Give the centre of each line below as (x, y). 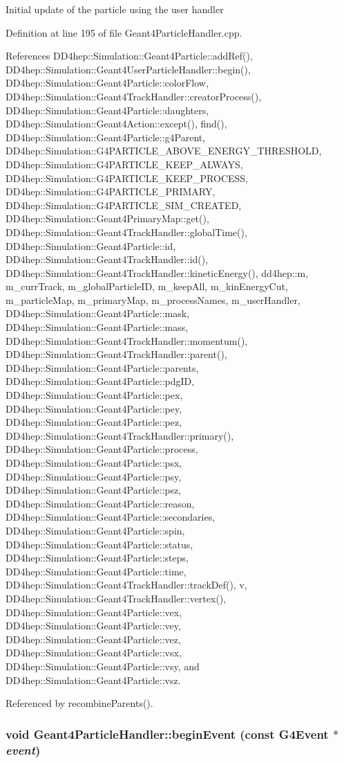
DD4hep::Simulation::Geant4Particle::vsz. (93, 680)
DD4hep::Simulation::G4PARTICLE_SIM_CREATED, (124, 205)
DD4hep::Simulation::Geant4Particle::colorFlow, (107, 83)
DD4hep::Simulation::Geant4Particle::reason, (100, 503)
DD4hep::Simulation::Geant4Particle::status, (99, 544)
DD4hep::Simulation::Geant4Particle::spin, (95, 530)
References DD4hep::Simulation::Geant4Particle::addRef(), (129, 56)
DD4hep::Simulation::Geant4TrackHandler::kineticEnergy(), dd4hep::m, (157, 272)
